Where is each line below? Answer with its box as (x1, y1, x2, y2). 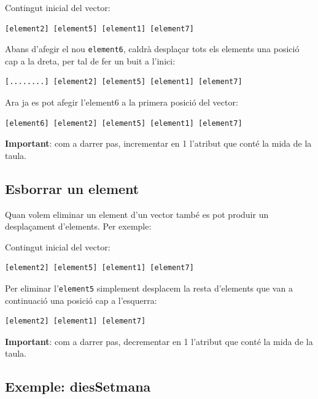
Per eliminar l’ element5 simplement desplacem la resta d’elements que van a (5, 281, 293, 294)
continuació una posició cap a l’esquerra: (5, 293, 157, 306)
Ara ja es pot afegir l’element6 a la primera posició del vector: (5, 96, 238, 109)
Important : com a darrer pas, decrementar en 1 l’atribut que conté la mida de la (5, 335, 313, 347)
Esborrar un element (5, 179, 139, 198)
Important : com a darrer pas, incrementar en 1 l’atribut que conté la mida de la (5, 137, 312, 150)
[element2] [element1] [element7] (5, 317, 146, 326)
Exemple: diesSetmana (5, 377, 151, 396)
